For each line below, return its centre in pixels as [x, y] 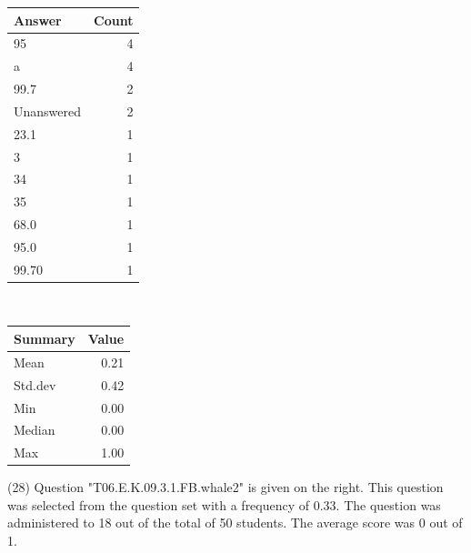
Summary [45, 338]
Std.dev [35, 384]
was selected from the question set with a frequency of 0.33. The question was [224, 504]
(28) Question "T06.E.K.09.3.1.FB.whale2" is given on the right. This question [225, 487]
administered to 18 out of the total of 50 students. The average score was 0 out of [235, 523]
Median [35, 430]
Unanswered [48, 111]
